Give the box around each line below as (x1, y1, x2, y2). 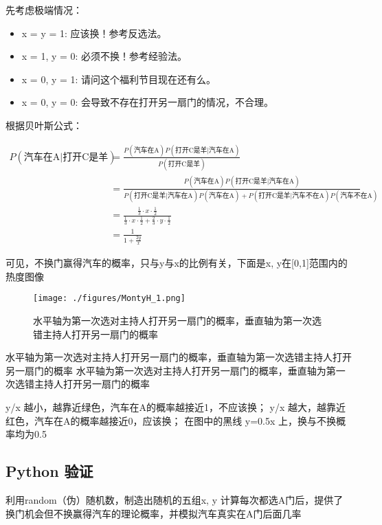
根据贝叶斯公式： (5, 118, 82, 132)
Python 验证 (5, 460, 93, 482)
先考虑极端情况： (5, 3, 82, 16)
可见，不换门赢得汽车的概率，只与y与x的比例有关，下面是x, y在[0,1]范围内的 (5, 256, 348, 270)
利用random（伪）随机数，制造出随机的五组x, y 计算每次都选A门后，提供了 (5, 493, 344, 507)
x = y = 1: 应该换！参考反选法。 (21, 25, 167, 40)
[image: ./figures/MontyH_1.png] (33, 293, 186, 304)
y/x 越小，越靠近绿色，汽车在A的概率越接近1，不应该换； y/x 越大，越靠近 (5, 400, 346, 414)
